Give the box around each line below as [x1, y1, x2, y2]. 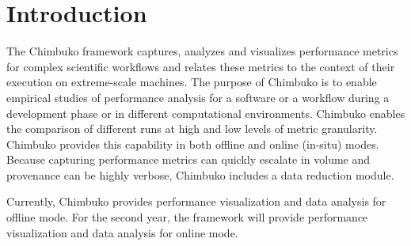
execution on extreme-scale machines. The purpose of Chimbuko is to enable [6, 74, 377, 90]
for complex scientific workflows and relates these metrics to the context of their [6, 58, 395, 74]
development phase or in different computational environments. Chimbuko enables [6, 104, 405, 121]
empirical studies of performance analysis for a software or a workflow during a [6, 89, 390, 105]
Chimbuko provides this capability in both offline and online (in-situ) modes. [6, 135, 379, 152]
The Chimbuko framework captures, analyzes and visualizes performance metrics [6, 43, 398, 59]
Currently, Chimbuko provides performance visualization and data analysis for [6, 193, 386, 210]
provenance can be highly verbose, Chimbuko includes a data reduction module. [6, 166, 394, 183]
